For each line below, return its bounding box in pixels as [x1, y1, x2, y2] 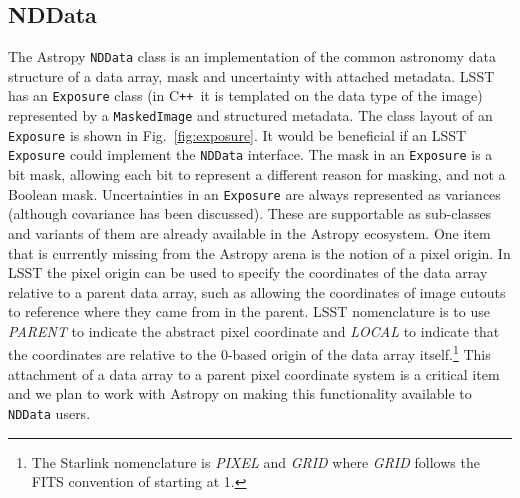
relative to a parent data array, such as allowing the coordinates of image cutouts [8, 281, 506, 302]
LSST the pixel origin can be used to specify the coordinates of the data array [8, 262, 488, 283]
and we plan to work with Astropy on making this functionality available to [8, 383, 472, 404]
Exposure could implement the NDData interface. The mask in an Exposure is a [8, 144, 493, 165]
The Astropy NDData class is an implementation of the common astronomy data [8, 46, 496, 67]
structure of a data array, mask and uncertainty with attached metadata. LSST [8, 65, 495, 86]
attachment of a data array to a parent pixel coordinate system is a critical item [8, 363, 500, 384]
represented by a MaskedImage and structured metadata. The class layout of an [8, 105, 493, 126]
